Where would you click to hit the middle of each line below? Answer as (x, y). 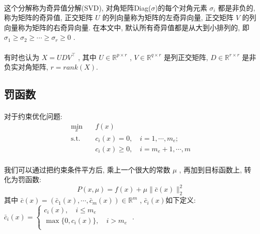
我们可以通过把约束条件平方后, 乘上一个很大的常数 (87, 169)
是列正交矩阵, (186, 57)
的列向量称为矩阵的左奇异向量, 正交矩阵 (168, 17)
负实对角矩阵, (26, 67)
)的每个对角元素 (181, 7)
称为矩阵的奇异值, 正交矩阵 (49, 17)
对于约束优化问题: (33, 116)
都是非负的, (237, 7)
